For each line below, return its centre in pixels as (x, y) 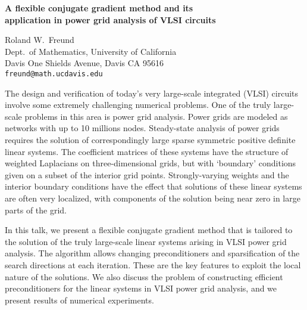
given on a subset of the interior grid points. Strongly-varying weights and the (147, 174)
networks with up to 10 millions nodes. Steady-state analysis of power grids (142, 128)
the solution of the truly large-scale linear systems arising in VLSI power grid (146, 241)
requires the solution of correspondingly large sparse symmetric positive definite (150, 139)
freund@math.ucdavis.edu (54, 74)
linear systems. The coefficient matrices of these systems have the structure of (147, 151)
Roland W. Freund (40, 40)
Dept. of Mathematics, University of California (91, 51)
